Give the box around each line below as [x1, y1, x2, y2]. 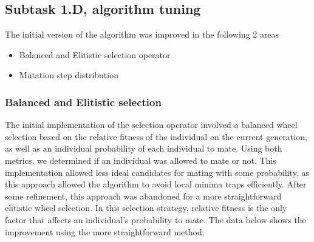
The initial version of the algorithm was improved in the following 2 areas [5, 28, 279, 41]
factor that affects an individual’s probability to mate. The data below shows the [5, 213, 306, 226]
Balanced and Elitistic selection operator [19, 48, 171, 61]
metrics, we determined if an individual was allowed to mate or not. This [5, 153, 276, 166]
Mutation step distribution [19, 69, 118, 81]
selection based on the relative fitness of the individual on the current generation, [5, 130, 307, 143]
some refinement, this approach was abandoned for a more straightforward [5, 189, 282, 202]
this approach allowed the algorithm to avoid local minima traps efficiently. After [5, 178, 307, 190]
